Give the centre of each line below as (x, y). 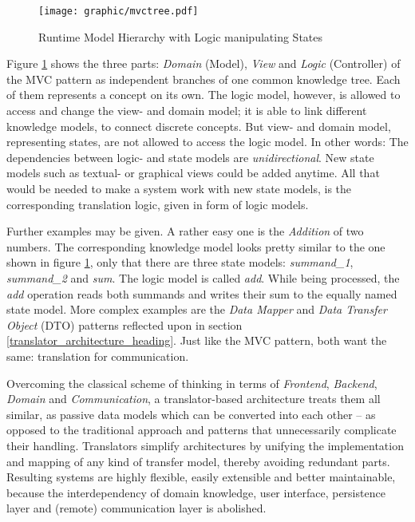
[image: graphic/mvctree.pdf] (119, 11)
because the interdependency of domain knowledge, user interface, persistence (196, 492)
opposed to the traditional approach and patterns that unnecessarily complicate (202, 430)
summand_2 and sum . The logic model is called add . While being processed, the (203, 277)
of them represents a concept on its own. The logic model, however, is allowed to (204, 95)
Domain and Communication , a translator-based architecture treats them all (194, 399)
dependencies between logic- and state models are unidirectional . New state (190, 157)
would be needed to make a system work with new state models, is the (179, 188)
